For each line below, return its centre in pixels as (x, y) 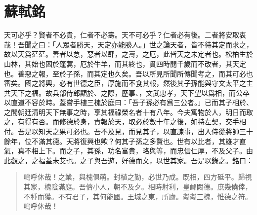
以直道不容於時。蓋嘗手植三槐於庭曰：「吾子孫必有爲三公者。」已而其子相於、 (128, 102)
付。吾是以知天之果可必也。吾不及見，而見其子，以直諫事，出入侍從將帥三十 (128, 131)
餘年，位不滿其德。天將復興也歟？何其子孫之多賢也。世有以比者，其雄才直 (125, 141)
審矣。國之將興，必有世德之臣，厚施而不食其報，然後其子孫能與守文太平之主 (128, 83)
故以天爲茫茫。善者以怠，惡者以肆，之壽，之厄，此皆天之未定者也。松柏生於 (128, 54)
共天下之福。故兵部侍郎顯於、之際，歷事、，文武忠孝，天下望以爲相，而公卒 (127, 92)
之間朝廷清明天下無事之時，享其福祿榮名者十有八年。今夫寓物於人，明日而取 (128, 112)
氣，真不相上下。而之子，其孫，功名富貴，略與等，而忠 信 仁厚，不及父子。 (125, 151)
